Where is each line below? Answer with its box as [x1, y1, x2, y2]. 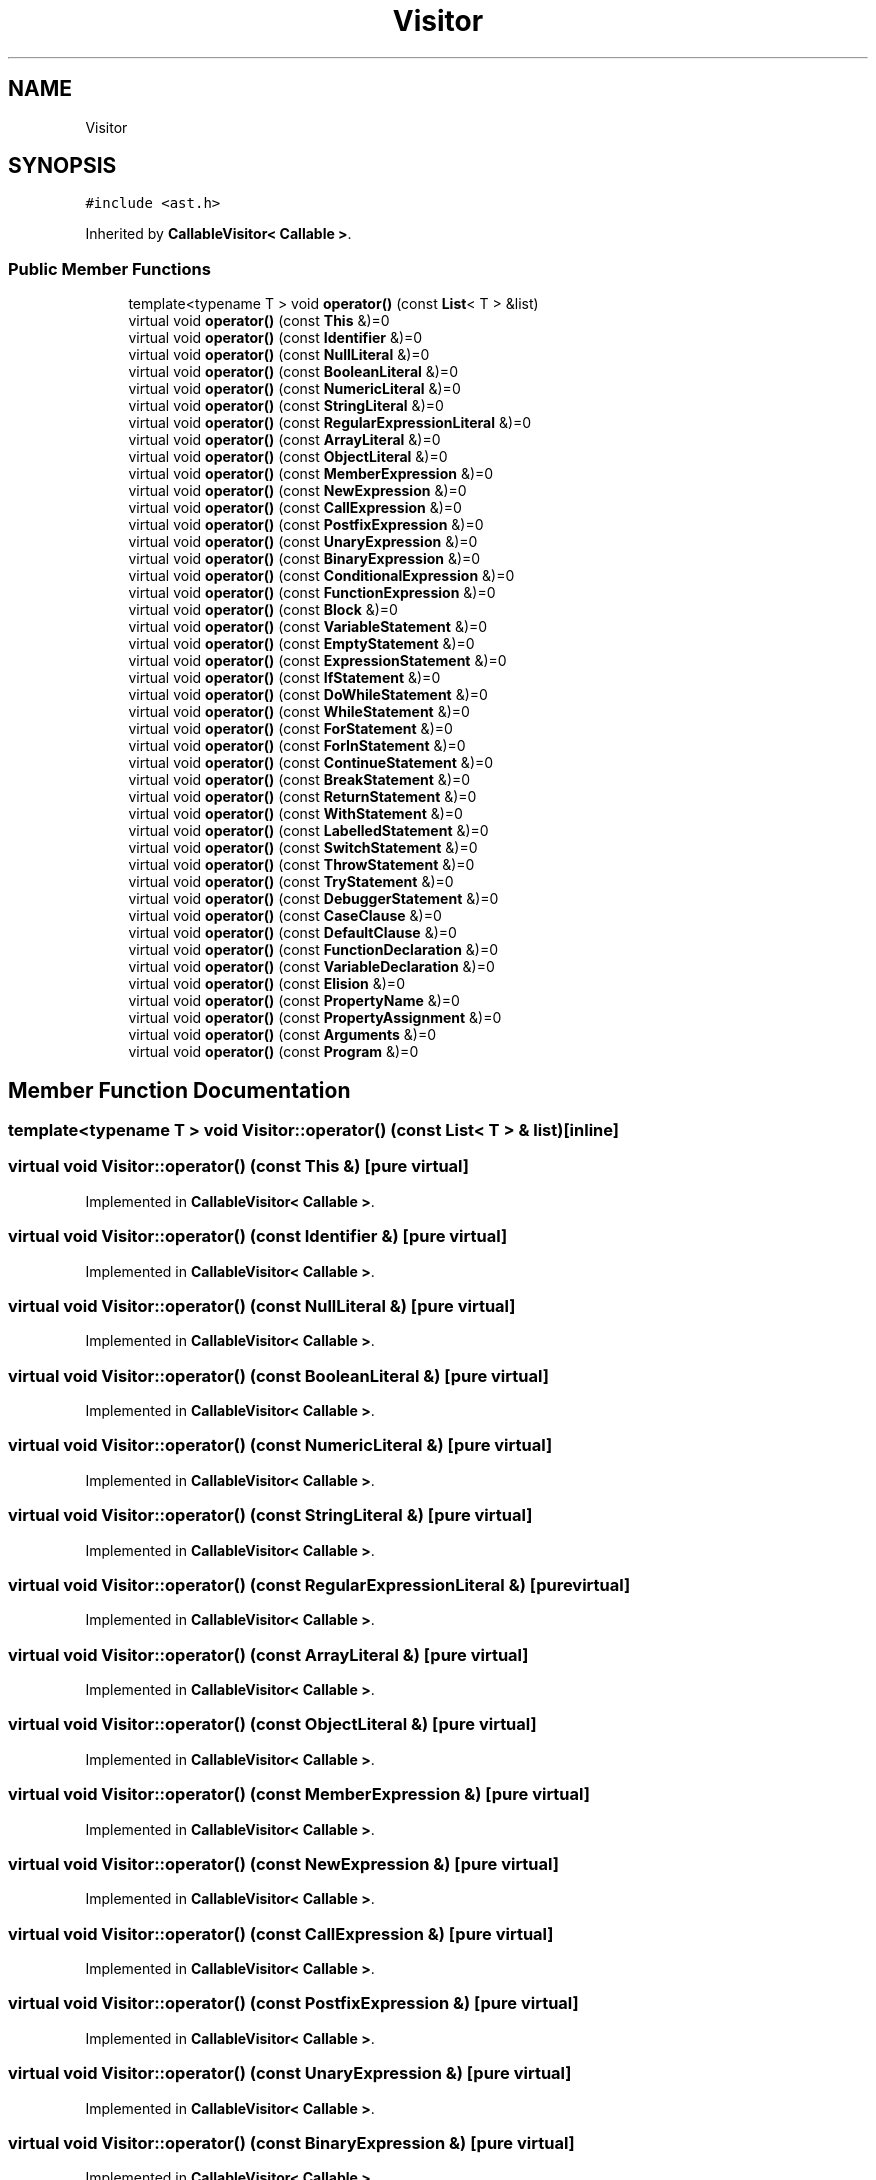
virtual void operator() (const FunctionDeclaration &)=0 [128, 941, 499, 959]
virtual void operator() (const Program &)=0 [128, 1043, 419, 1061]
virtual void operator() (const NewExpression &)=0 [128, 482, 467, 500]
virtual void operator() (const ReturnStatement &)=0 [128, 788, 477, 806]
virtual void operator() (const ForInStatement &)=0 [128, 737, 466, 755]
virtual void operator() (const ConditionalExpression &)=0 [128, 567, 515, 585]
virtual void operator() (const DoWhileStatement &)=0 [128, 686, 488, 704]
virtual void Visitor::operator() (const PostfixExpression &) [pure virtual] [8, 1993, 579, 2014]
